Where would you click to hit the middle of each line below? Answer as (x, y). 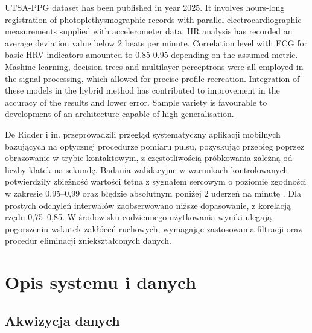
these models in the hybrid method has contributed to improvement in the (142, 90)
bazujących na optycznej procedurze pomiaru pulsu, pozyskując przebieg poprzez (155, 146)
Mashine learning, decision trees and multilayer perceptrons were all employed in (154, 66)
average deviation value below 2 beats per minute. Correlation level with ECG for (156, 43)
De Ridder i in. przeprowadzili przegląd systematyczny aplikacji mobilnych (143, 134)
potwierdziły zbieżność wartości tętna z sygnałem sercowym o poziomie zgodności (156, 181)
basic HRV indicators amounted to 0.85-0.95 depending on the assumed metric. (151, 55)
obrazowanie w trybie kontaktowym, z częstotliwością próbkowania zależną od (149, 158)
